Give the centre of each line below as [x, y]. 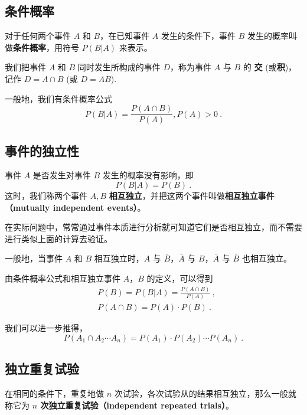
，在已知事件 [125, 36]
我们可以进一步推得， [46, 328]
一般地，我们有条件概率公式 [58, 98]
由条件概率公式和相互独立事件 [63, 278]
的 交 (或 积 [264, 67]
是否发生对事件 [62, 175]
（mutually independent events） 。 [75, 207]
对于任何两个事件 [38, 36]
